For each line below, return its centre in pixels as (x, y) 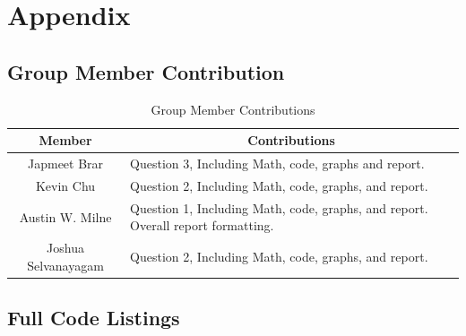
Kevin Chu (65, 185)
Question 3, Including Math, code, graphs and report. (277, 164)
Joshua (65, 248)
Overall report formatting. (202, 225)
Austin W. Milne (65, 216)
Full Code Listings (94, 318)
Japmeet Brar (66, 164)
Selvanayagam (65, 265)
